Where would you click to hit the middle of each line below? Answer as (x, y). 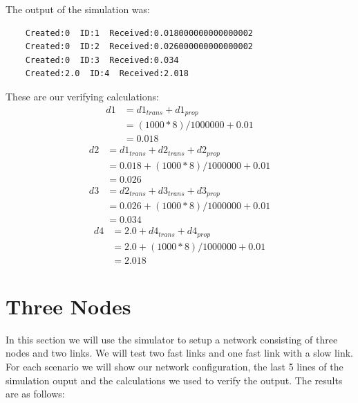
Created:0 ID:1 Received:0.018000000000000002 (139, 33)
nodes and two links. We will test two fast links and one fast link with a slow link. (179, 353)
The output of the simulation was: (78, 9)
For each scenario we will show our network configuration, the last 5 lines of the (175, 367)
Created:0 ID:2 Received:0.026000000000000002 (139, 47)
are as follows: (35, 394)
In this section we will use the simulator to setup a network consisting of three (172, 339)
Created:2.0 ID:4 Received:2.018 (107, 74)
